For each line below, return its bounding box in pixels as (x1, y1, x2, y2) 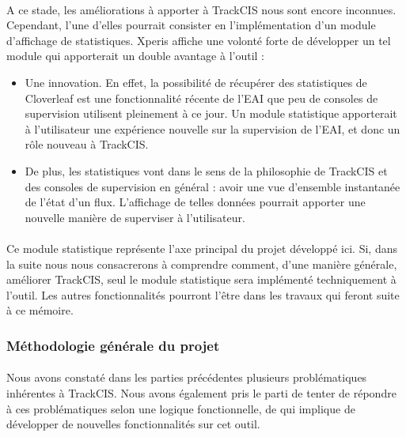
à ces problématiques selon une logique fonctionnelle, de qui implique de (6, 400, 355, 416)
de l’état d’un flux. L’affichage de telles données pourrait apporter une (25, 194, 366, 210)
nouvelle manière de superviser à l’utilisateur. (25, 209, 245, 225)
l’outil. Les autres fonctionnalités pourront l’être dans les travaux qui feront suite (6, 286, 400, 303)
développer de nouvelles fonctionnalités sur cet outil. (6, 416, 260, 432)
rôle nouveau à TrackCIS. (25, 136, 149, 153)
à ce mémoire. (6, 302, 74, 318)
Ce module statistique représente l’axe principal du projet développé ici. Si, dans (6, 239, 397, 256)
